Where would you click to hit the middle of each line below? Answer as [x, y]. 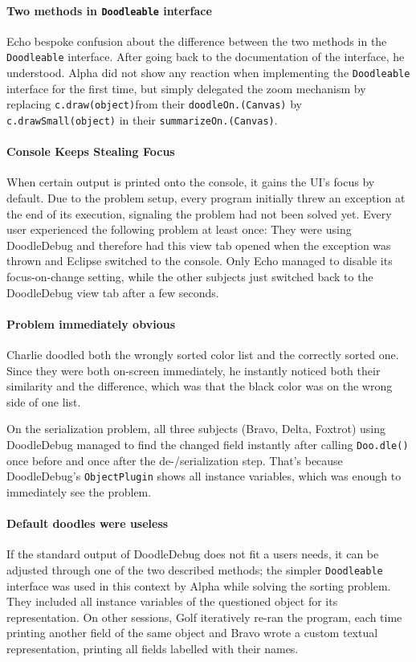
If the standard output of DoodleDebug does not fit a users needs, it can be [193, 554]
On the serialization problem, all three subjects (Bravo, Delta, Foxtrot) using [196, 429]
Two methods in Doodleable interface [109, 10]
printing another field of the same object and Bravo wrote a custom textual [192, 633]
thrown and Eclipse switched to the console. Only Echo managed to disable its [200, 261]
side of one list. [44, 401]
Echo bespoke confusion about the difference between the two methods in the [197, 41]
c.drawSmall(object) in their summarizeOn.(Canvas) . [142, 120]
